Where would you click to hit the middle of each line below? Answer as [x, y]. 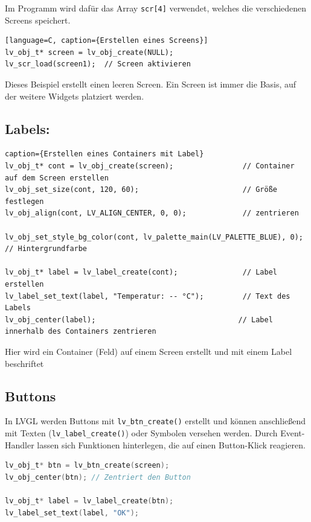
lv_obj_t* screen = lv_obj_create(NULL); [89, 52]
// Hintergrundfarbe [46, 249]
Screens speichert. [38, 20]
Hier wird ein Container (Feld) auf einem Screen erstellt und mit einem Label [149, 351]
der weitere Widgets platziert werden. [75, 96]
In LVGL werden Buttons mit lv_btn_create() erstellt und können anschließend [155, 421]
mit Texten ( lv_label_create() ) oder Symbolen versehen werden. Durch [141, 432]
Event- [293, 432]
